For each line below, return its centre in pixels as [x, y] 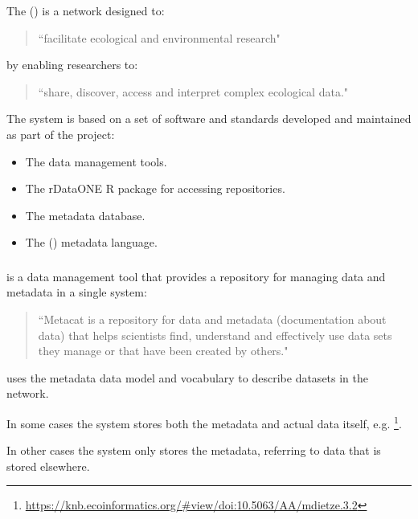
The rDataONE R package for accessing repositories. [155, 188]
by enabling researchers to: [72, 65]
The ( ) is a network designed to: [86, 10]
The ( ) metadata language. [91, 242]
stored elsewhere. [48, 466]
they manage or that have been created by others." [163, 351]
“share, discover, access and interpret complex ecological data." [193, 91]
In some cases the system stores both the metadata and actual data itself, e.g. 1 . [204, 422]
